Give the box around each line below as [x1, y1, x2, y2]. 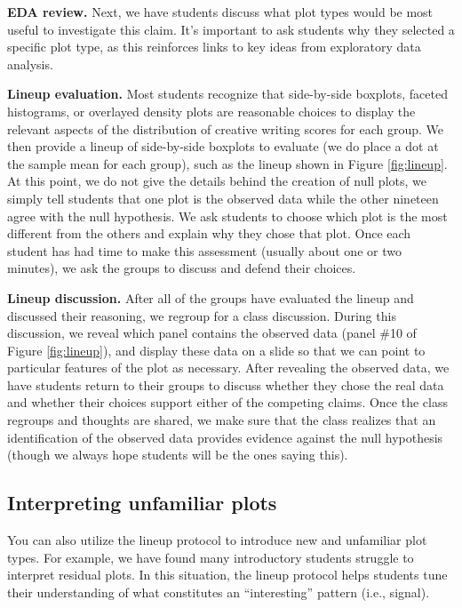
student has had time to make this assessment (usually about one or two [7, 241, 402, 260]
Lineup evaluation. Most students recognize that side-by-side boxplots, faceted [7, 84, 448, 103]
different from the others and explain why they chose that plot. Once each [7, 224, 411, 243]
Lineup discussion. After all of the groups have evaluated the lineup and [7, 288, 414, 307]
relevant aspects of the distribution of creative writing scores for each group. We [7, 119, 444, 138]
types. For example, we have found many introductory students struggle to [7, 548, 414, 566]
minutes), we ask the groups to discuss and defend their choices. [7, 259, 356, 277]
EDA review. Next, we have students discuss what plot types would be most [7, 3, 434, 20]
